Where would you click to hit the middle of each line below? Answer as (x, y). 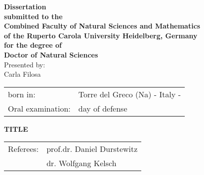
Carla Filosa (22, 74)
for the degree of (33, 45)
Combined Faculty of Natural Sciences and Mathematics (102, 26)
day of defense (103, 108)
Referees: (23, 149)
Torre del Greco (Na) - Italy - (130, 94)
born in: (22, 94)
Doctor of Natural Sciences (51, 54)
